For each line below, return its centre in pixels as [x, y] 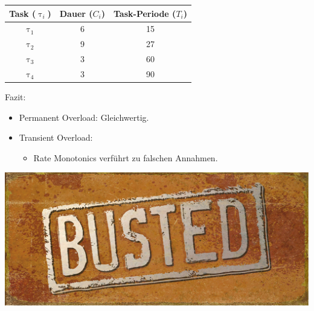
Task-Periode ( [145, 13]
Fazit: [15, 96]
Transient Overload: [56, 137]
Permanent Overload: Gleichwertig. [84, 117]
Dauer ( [76, 13]
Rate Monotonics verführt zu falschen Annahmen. [126, 157]
